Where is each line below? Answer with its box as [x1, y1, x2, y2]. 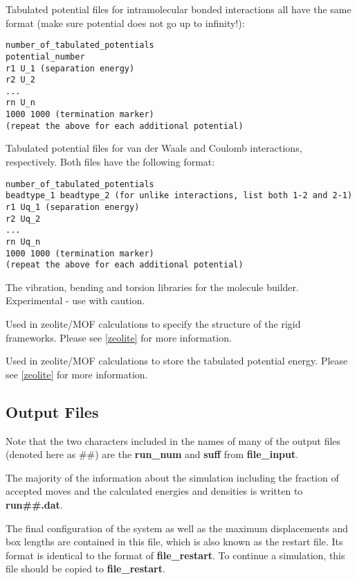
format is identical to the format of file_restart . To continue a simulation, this [6, 547, 345, 562]
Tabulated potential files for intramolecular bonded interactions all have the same [6, 2, 351, 16]
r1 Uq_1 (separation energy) [6, 202, 140, 212]
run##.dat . [6, 498, 63, 512]
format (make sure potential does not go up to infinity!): [6, 15, 245, 30]
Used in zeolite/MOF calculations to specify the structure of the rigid [6, 317, 301, 331]
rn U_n [6, 98, 35, 108]
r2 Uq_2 [6, 213, 41, 224]
